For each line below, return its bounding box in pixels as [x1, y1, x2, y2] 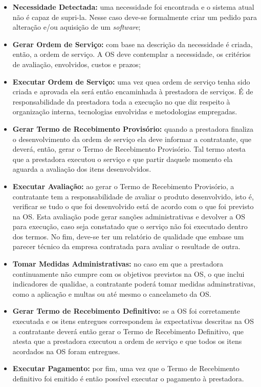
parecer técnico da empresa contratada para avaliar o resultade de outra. [12, 241, 241, 252]
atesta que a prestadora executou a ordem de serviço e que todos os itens [12, 336, 242, 347]
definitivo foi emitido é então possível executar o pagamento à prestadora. [12, 373, 244, 383]
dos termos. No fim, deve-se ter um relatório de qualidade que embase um [12, 231, 244, 241]
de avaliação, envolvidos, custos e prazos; [12, 58, 141, 69]
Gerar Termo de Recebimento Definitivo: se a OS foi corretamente [12, 305, 241, 316]
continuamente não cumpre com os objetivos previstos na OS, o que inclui [12, 268, 245, 279]
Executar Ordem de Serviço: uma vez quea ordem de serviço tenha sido [12, 76, 250, 87]
